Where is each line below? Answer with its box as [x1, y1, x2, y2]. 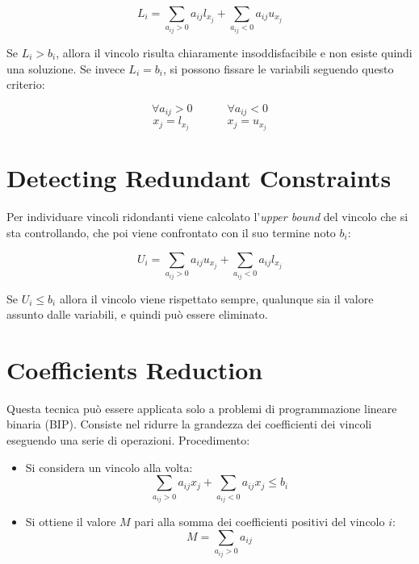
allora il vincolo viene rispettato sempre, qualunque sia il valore [59, 290, 374, 307]
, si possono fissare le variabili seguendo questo [162, 60, 394, 77]
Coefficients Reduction [6, 353, 263, 386]
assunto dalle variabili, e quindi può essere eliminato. [6, 306, 268, 323]
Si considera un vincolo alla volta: [25, 458, 193, 475]
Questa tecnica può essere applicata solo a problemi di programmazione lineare [6, 399, 397, 416]
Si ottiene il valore [25, 513, 116, 530]
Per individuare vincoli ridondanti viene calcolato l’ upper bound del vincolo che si [6, 208, 409, 225]
